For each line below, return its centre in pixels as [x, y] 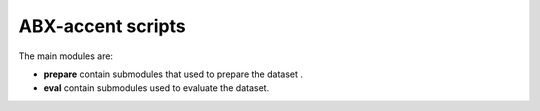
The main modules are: [66, 56]
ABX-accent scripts [102, 26]
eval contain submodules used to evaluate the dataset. [156, 88]
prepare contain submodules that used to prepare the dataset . [173, 74]
